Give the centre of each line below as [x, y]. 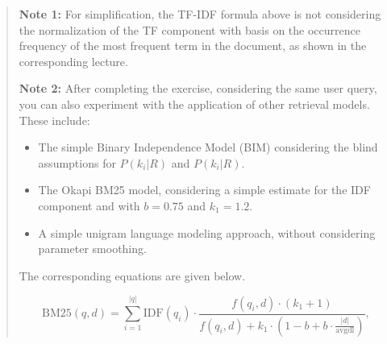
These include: [54, 120]
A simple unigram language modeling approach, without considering [207, 232]
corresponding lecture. [73, 61]
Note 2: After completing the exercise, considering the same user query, [198, 88]
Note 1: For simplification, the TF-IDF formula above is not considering [200, 14]
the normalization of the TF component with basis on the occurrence [189, 29]
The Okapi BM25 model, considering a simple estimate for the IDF [204, 190]
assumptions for [77, 162]
